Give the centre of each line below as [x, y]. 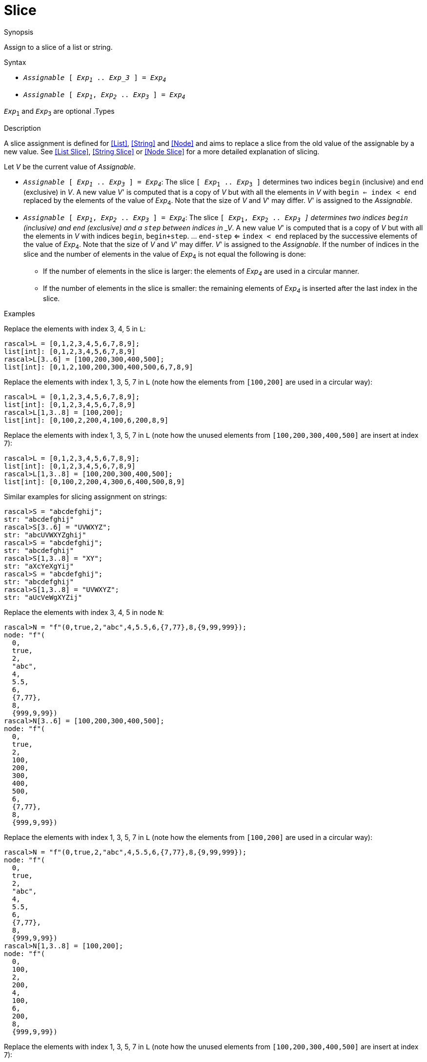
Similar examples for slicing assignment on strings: [86, 496]
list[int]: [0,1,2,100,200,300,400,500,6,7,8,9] [99, 367]
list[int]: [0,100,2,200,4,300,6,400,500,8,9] [94, 481]
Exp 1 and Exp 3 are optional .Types [59, 112]
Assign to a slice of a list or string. [58, 47]
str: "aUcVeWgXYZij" [43, 597]
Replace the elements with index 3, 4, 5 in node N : [84, 612]
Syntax [15, 62]
